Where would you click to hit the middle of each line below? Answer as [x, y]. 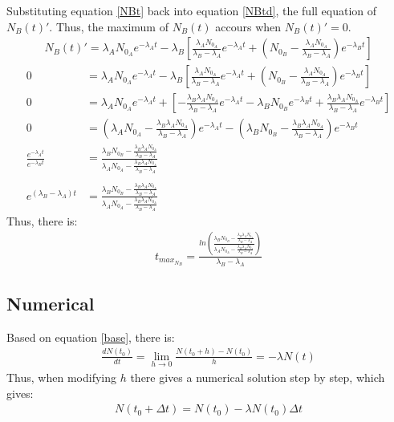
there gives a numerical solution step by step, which [258, 377]
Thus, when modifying [61, 377]
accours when [248, 26]
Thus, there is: [42, 220]
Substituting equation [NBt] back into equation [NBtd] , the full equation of [192, 10]
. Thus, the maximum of [109, 26]
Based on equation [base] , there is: [91, 337]
